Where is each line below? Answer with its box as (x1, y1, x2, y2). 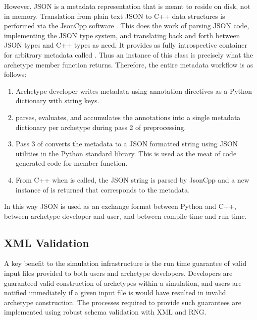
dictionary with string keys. (15, 95, 100, 106)
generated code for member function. (15, 158, 128, 168)
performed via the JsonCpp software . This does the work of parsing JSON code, (4, 20, 249, 31)
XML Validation (4, 235, 89, 250)
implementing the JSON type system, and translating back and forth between (4, 30, 240, 40)
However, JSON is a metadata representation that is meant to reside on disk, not (4, 1, 251, 11)
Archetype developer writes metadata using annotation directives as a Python (15, 85, 252, 96)
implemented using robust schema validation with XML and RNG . (4, 307, 206, 317)
